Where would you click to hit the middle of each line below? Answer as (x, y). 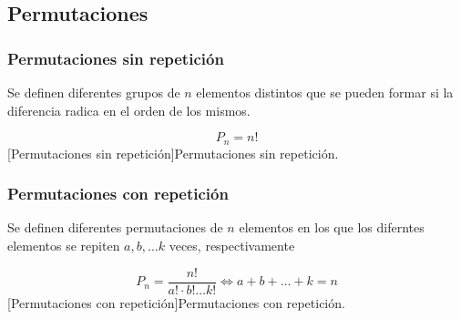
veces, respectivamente (232, 246)
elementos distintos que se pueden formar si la (325, 92)
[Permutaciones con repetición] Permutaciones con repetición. (176, 302)
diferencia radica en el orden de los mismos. (129, 110)
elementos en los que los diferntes (332, 227)
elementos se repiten (64, 246)
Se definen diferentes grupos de (94, 92)
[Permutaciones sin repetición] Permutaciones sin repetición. (173, 153)
